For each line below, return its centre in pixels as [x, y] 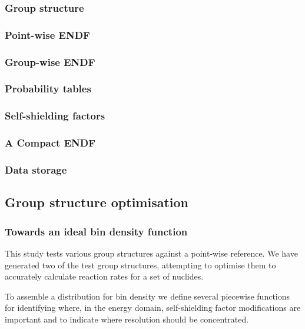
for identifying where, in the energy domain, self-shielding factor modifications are [153, 308]
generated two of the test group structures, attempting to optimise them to [140, 265]
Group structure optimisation [97, 202]
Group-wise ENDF [50, 62]
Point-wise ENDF [47, 34]
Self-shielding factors [55, 116]
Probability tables [48, 89]
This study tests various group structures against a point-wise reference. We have [151, 253]
